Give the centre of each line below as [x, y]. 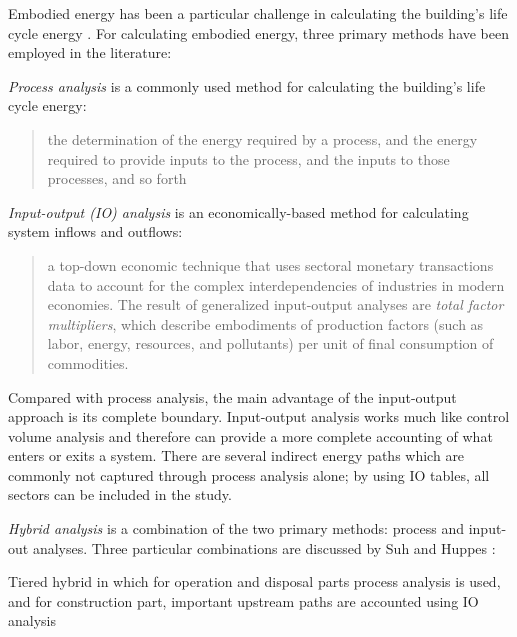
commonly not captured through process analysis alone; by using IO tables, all [249, 474]
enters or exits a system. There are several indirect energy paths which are [236, 455]
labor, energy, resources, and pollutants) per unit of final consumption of [270, 343]
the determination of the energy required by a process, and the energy [262, 138]
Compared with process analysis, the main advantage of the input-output [232, 396]
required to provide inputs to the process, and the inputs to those [248, 158]
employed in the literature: [90, 52]
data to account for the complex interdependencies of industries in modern [276, 284]
